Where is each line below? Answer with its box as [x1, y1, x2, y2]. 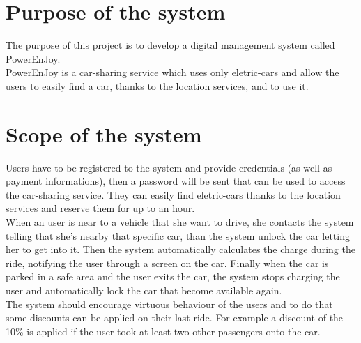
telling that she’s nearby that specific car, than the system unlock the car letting [6, 228, 350, 243]
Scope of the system [6, 119, 202, 148]
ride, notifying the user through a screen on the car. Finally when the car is [6, 255, 329, 270]
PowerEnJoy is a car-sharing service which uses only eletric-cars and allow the [6, 65, 339, 79]
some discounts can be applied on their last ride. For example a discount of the [6, 310, 344, 325]
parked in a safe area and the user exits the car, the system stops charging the [6, 269, 340, 284]
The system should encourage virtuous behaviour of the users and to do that [6, 296, 333, 311]
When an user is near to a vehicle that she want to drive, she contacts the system [6, 215, 354, 229]
